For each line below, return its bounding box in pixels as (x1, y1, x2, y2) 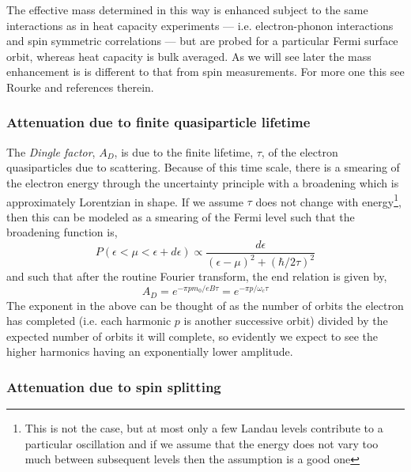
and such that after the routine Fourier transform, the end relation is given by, (6, 268, 387, 285)
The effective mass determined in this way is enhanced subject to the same (6, 2, 368, 17)
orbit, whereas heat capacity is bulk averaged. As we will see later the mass (6, 47, 371, 64)
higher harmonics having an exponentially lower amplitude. (6, 343, 293, 360)
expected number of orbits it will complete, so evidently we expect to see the (6, 327, 379, 344)
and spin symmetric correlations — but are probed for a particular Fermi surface (6, 32, 398, 49)
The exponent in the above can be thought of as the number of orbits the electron (6, 296, 404, 313)
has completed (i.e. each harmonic (6, 312, 172, 329)
